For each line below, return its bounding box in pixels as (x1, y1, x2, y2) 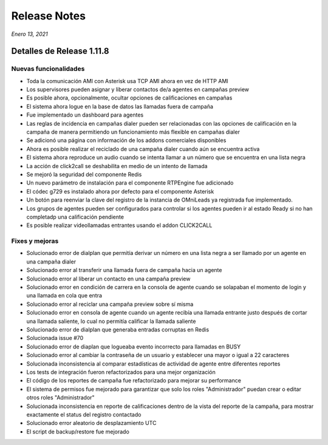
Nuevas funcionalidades (11, 64, 85, 73)
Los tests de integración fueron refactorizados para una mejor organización (26, 368, 216, 376)
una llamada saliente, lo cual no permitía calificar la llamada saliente (26, 318, 196, 325)
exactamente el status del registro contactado (26, 410, 142, 418)
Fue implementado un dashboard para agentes (26, 111, 144, 118)
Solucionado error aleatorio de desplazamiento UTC (26, 420, 157, 427)
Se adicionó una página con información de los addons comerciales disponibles (26, 137, 227, 144)
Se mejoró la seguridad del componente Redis (26, 171, 142, 178)
